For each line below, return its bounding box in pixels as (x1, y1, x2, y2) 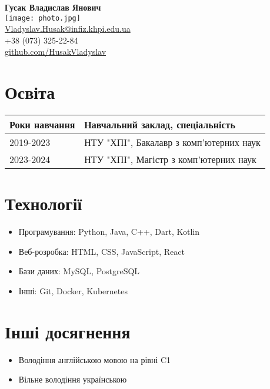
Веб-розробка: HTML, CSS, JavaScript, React (18, 245, 185, 257)
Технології (5, 191, 82, 215)
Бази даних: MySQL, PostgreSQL (18, 265, 140, 277)
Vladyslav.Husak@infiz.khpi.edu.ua (5, 22, 131, 35)
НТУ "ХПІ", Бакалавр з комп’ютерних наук (84, 135, 261, 149)
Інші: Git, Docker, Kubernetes (18, 285, 128, 297)
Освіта (5, 80, 55, 104)
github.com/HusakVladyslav (5, 45, 106, 58)
